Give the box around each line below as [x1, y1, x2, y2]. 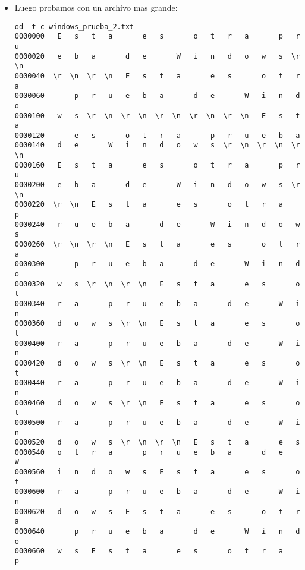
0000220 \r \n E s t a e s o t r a [14, 200, 283, 209]
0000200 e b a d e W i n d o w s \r [14, 181, 300, 190]
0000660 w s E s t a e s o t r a [14, 547, 283, 556]
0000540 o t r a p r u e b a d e [14, 448, 283, 456]
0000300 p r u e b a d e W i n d [14, 260, 300, 269]
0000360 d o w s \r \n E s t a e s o [14, 319, 300, 328]
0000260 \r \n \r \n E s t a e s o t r [14, 240, 300, 249]
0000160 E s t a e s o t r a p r [14, 160, 300, 169]
